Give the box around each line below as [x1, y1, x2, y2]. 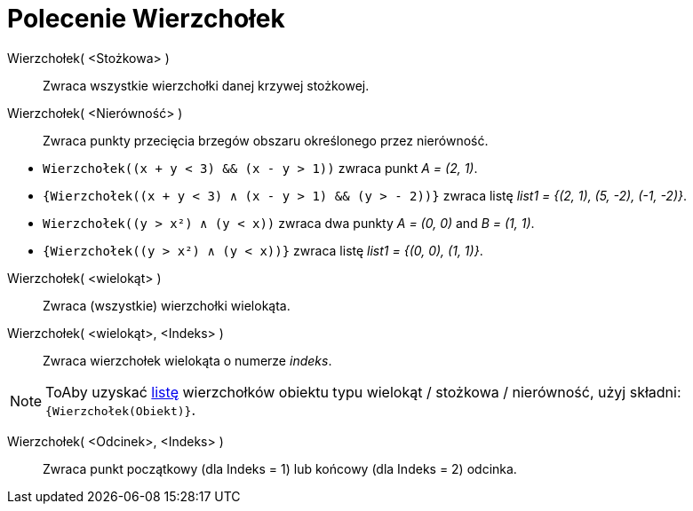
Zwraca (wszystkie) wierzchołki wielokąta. [43, 297, 291, 313]
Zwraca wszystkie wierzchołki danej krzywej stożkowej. [43, 77, 370, 93]
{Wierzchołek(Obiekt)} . [45, 400, 196, 419]
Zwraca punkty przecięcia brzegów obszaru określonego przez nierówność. [43, 132, 489, 148]
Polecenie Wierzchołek [7, 4, 285, 34]
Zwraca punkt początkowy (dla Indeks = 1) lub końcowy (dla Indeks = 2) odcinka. [43, 460, 517, 476]
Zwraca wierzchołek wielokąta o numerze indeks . [43, 352, 332, 368]
